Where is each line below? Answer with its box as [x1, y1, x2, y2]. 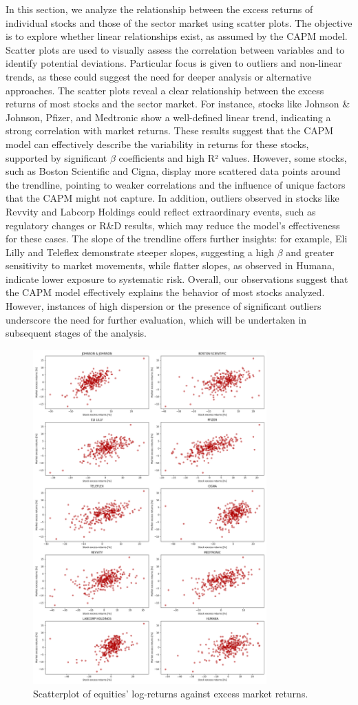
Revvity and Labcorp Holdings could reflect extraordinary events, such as [6, 204, 316, 218]
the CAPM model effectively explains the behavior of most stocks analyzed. [6, 285, 325, 299]
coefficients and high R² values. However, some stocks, [118, 150, 347, 165]
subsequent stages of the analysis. [6, 326, 147, 340]
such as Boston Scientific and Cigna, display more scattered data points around [6, 164, 341, 178]
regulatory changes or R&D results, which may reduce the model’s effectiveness [6, 218, 340, 232]
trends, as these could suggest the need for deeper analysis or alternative [6, 69, 312, 83]
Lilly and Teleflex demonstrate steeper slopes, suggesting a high [6, 244, 274, 259]
